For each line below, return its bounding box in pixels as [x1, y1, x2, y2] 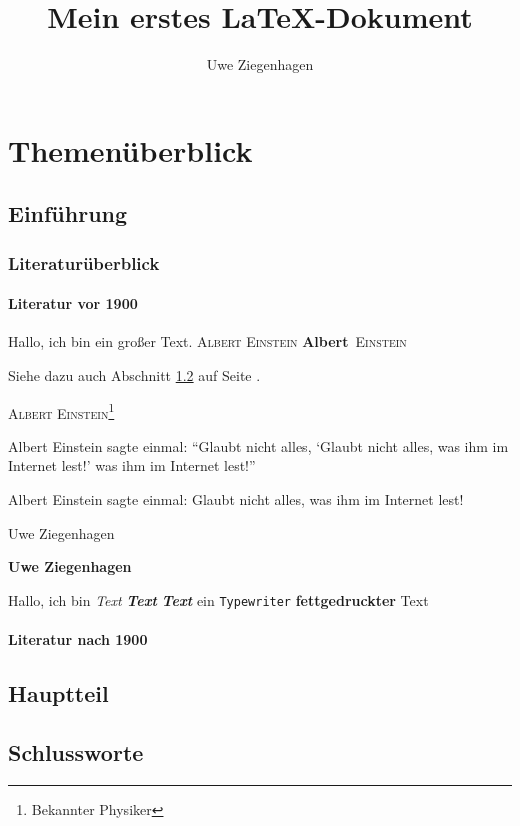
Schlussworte [8, 736, 144, 767]
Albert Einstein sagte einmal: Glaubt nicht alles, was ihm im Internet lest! [8, 488, 464, 509]
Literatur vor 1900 [8, 293, 138, 314]
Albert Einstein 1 [8, 399, 115, 423]
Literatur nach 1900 [8, 628, 148, 649]
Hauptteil [8, 677, 109, 708]
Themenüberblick [8, 129, 253, 170]
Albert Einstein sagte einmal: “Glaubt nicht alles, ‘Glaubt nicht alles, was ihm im [8, 435, 509, 456]
